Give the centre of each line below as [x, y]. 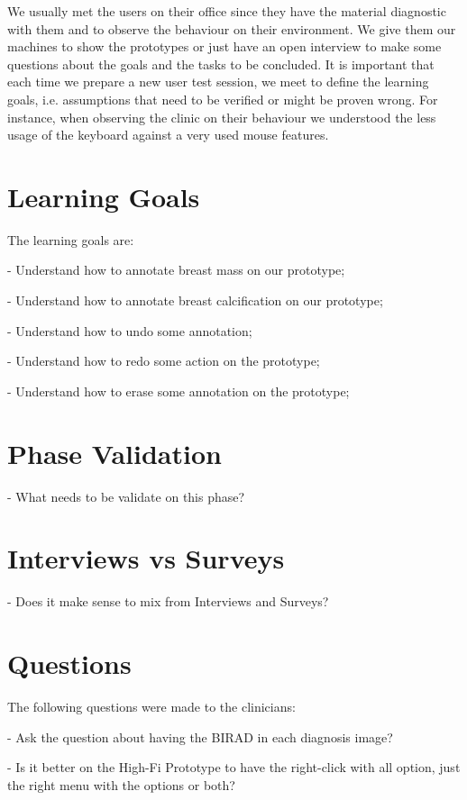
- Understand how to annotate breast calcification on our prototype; [195, 300]
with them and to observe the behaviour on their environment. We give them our [232, 28]
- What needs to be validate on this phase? [126, 496]
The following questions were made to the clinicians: [151, 706]
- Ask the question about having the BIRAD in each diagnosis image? [200, 736]
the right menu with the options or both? [121, 784]
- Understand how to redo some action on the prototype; [164, 361]
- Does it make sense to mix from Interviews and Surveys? [168, 601]
